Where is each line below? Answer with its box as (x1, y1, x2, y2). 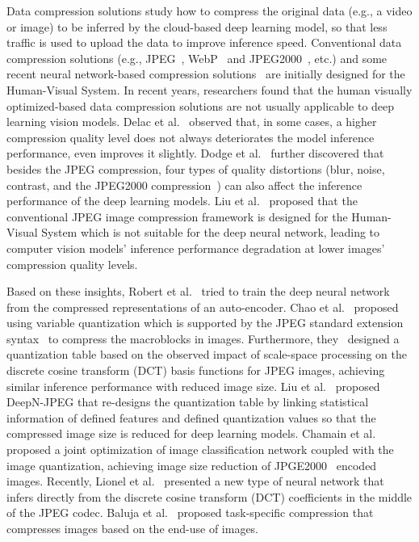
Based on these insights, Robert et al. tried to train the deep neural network (6, 283, 390, 300)
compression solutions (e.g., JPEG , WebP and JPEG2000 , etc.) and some (6, 49, 388, 66)
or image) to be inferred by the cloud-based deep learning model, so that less (6, 18, 388, 35)
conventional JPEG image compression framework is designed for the (6, 208, 348, 225)
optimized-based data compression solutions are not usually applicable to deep (6, 97, 395, 114)
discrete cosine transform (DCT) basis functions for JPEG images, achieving (6, 362, 385, 379)
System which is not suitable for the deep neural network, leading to (41, 224, 380, 241)
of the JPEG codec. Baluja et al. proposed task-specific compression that (6, 504, 374, 521)
